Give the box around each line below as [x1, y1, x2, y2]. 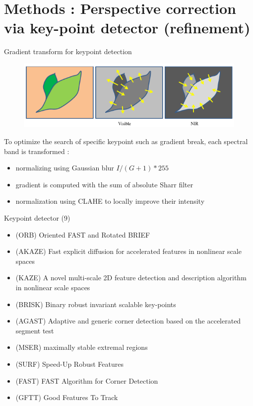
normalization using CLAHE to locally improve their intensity [15, 196, 205, 206]
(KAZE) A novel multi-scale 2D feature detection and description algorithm [15, 272, 247, 283]
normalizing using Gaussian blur [15, 162, 114, 173]
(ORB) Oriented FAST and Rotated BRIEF [15, 229, 150, 240]
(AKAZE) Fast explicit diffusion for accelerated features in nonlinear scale [15, 246, 242, 256]
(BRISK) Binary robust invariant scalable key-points [15, 299, 176, 309]
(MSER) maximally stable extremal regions [15, 342, 148, 352]
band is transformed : [4, 146, 69, 156]
